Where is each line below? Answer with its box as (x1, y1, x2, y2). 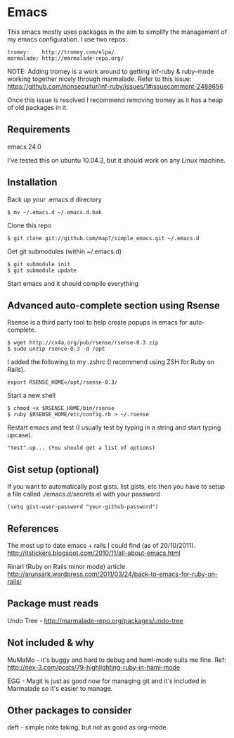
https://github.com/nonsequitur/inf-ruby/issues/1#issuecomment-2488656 (7, 82, 223, 90)
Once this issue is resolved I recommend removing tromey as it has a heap (7, 96, 223, 104)
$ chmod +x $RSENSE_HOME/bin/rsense (7, 405, 115, 412)
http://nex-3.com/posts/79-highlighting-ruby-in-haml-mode (7, 663, 181, 671)
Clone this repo (7, 221, 52, 230)
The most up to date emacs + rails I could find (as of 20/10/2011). (7, 542, 195, 549)
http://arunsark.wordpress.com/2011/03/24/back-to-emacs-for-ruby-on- (7, 570, 218, 578)
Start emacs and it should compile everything (7, 279, 139, 287)
